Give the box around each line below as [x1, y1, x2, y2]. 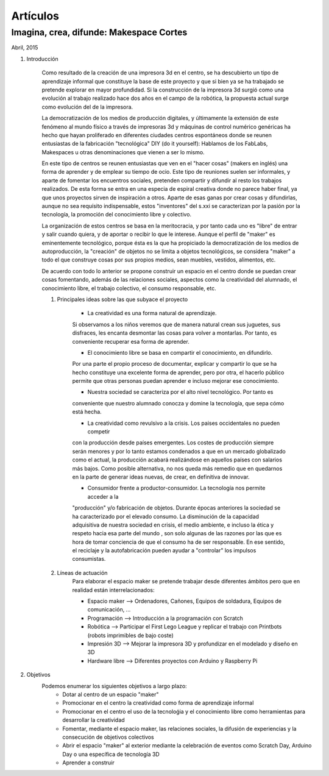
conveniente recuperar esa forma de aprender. [72, 338, 190, 345]
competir [87, 428, 110, 435]
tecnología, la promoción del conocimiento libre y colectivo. [41, 211, 192, 218]
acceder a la [87, 493, 119, 500]
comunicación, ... [87, 606, 131, 613]
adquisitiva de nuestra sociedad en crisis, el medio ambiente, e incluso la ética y [72, 521, 274, 529]
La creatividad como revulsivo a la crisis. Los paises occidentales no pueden [87, 419, 280, 427]
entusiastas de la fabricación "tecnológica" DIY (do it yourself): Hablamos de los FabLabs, [41, 140, 268, 148]
